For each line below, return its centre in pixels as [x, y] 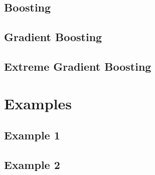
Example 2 [32, 164]
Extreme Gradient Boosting [78, 66]
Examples [38, 103]
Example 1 [32, 135]
